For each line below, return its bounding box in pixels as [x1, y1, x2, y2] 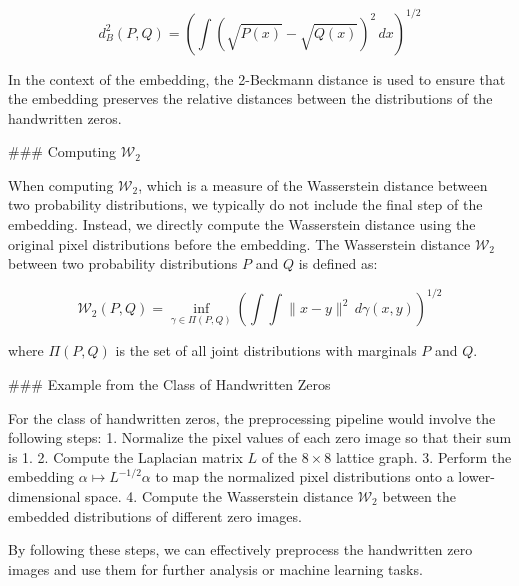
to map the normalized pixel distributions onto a [155, 466, 454, 487]
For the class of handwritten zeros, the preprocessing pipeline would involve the [8, 407, 496, 428]
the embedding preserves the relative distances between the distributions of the [8, 88, 493, 109]
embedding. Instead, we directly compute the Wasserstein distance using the [8, 214, 476, 235]
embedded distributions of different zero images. [8, 505, 302, 526]
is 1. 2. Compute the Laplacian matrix [8, 446, 243, 467]
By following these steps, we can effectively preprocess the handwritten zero [8, 539, 473, 560]
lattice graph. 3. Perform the [335, 446, 512, 467]
